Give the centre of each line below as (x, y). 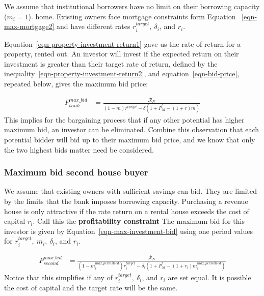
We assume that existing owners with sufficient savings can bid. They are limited (131, 191)
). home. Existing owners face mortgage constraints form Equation (132, 16)
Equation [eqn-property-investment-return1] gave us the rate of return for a (123, 43)
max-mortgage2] (29, 26)
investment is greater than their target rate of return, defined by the (111, 63)
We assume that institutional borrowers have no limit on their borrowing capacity (132, 6)
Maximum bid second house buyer (76, 172)
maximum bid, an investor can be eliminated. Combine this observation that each (132, 129)
